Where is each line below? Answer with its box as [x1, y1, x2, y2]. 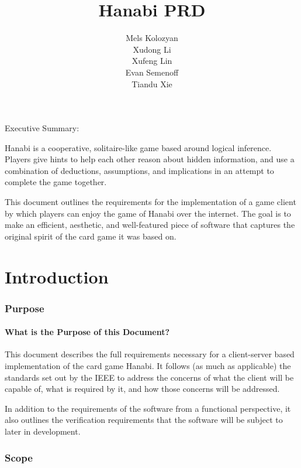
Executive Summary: [5, 122, 79, 134]
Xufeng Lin [132, 54, 172, 67]
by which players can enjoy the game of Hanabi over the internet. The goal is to [5, 207, 291, 219]
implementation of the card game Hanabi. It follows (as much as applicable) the [5, 360, 291, 372]
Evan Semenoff [125, 66, 179, 78]
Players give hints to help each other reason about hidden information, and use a [5, 153, 295, 165]
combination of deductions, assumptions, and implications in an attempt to [5, 164, 274, 176]
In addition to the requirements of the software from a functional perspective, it [5, 402, 291, 414]
